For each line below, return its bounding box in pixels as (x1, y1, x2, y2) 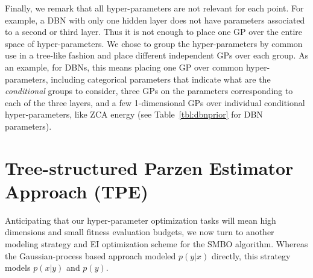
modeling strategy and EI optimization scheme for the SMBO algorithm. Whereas (5, 238, 308, 250)
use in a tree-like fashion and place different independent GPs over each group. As (5, 49, 309, 62)
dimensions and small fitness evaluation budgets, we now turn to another (5, 226, 274, 238)
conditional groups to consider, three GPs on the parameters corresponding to (5, 84, 293, 97)
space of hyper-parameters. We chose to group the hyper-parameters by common (5, 37, 303, 49)
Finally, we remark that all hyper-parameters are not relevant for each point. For (5, 2, 304, 14)
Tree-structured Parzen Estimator (5, 155, 294, 180)
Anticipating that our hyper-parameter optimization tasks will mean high (5, 213, 276, 226)
